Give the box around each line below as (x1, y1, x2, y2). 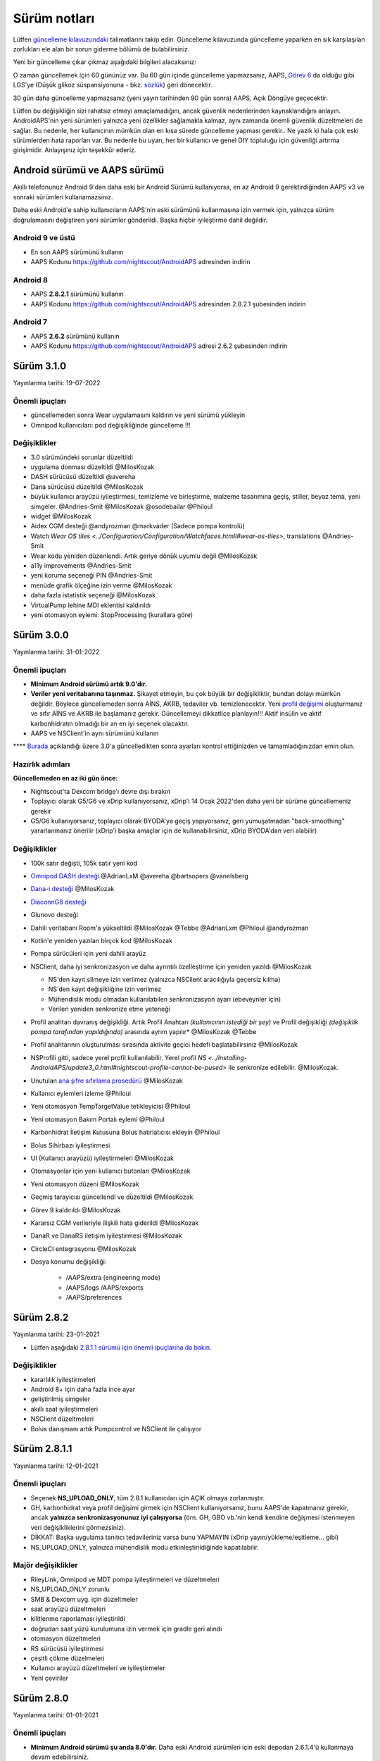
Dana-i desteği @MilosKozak (30, 885, 115, 893)
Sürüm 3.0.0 (13, 629, 70, 641)
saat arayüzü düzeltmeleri (30, 1605, 106, 1613)
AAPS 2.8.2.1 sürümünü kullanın (30, 290, 124, 299)
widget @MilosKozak (30, 512, 91, 521)
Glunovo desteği (30, 911, 79, 919)
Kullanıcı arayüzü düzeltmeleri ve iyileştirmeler (30, 1664, 165, 1672)
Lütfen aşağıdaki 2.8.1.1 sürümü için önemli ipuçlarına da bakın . (30, 1343, 212, 1352)
